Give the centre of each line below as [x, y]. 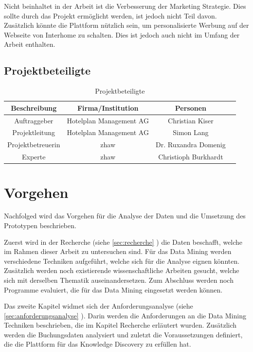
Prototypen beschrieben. [40, 225]
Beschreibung [34, 108]
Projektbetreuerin [34, 145]
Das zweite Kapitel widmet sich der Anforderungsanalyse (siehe [99, 306]
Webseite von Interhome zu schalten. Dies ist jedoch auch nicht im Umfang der [122, 34]
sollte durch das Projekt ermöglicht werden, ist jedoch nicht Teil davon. [110, 15]
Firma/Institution [108, 108]
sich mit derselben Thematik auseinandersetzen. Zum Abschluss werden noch [119, 280]
